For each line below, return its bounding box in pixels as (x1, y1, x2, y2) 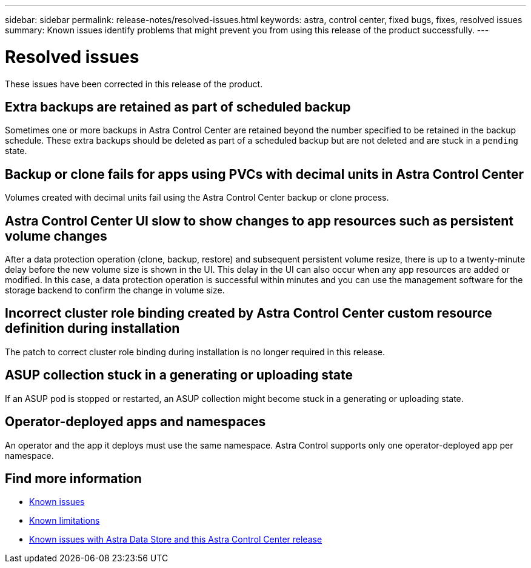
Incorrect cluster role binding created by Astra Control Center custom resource (5, 306, 492, 321)
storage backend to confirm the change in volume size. (5, 285, 225, 296)
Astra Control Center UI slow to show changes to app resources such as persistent (5, 213, 513, 229)
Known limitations (29, 515, 100, 526)
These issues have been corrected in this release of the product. (5, 78, 263, 89)
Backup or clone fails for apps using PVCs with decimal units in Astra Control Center (5, 166, 524, 182)
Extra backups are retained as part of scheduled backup (5, 99, 351, 115)
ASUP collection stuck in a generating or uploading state (5, 367, 353, 383)
